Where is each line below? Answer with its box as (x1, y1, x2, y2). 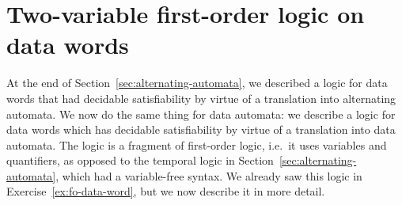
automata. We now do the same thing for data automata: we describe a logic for (6, 105, 396, 122)
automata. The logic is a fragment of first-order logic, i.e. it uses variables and (6, 136, 387, 153)
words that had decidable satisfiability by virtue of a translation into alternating (6, 89, 396, 106)
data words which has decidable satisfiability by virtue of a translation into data (6, 121, 396, 138)
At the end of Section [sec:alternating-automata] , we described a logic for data (6, 74, 388, 91)
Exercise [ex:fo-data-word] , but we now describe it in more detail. (6, 183, 325, 199)
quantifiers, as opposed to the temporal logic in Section (6, 152, 274, 169)
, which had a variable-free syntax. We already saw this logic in (55, 167, 362, 184)
